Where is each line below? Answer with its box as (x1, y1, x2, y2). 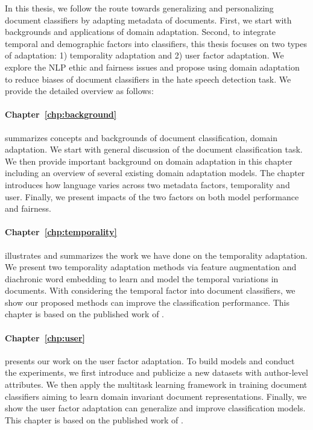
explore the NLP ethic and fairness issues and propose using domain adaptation (5, 60, 300, 73)
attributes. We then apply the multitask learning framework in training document (5, 378, 308, 391)
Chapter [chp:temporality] (5, 226, 117, 238)
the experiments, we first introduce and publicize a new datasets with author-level (5, 366, 308, 379)
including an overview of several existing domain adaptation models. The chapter (5, 166, 305, 179)
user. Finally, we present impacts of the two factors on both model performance (5, 190, 299, 203)
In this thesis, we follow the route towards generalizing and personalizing (5, 2, 274, 14)
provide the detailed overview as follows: (5, 84, 154, 97)
